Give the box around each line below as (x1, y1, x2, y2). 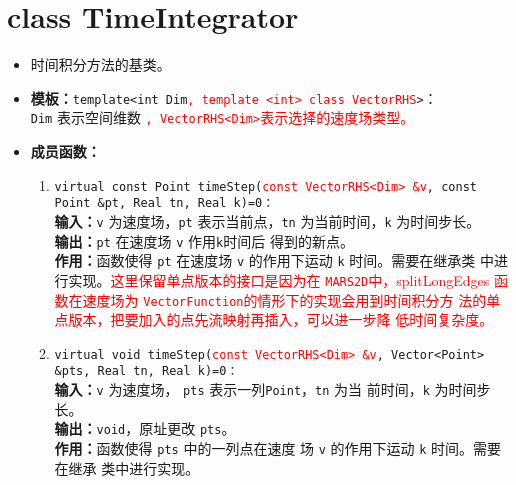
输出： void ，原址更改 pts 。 (54, 418, 236, 439)
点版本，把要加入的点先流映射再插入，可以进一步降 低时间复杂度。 (54, 309, 494, 330)
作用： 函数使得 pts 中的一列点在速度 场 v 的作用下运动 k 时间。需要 (54, 438, 502, 459)
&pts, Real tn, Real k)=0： (54, 364, 239, 379)
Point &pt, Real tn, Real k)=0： (54, 196, 275, 211)
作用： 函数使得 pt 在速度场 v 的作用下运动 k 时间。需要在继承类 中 (54, 250, 494, 271)
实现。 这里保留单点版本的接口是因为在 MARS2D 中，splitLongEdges (68, 269, 490, 290)
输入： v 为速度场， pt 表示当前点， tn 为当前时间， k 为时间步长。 (54, 210, 481, 231)
